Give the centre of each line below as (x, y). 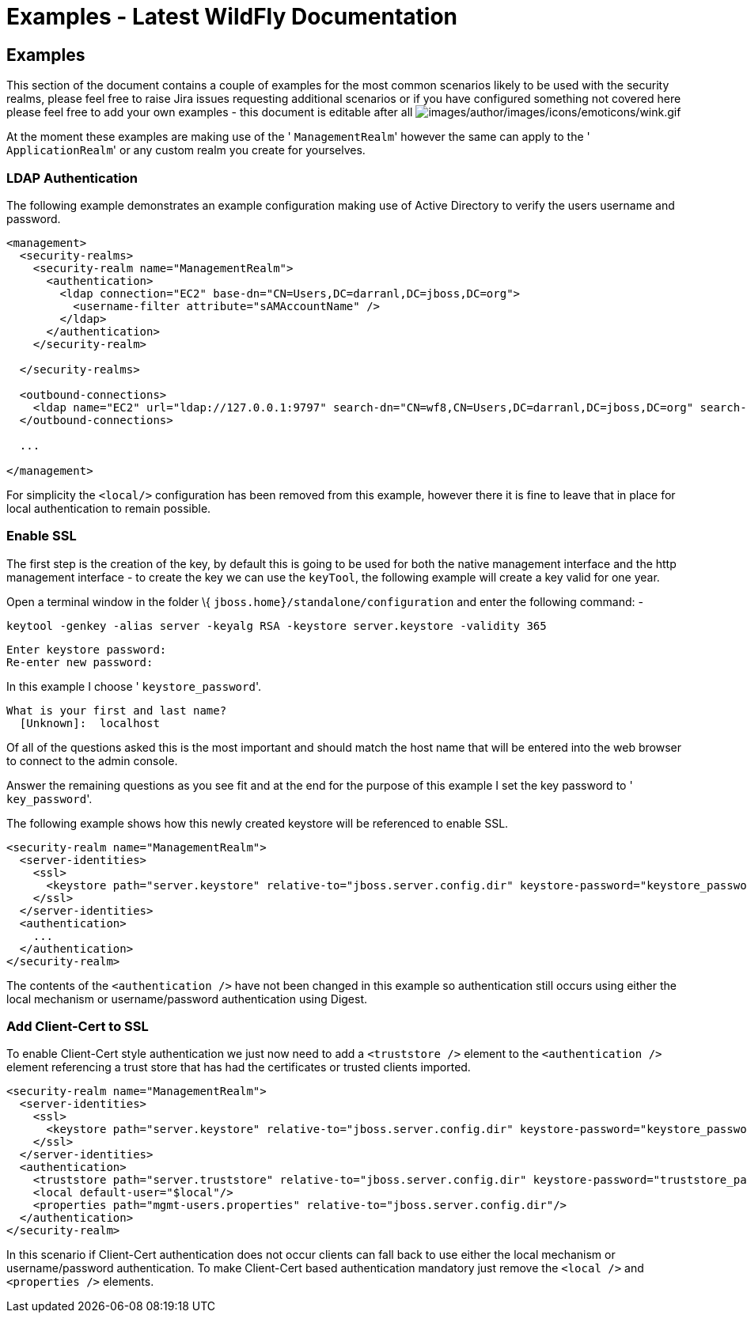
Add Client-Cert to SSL (78, 1027)
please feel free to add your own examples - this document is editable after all (210, 112)
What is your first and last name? (117, 710)
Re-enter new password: (80, 662)
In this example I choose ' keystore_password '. (134, 686)
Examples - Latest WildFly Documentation (232, 17)
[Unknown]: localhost (89, 723)
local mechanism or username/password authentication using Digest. (187, 999)
